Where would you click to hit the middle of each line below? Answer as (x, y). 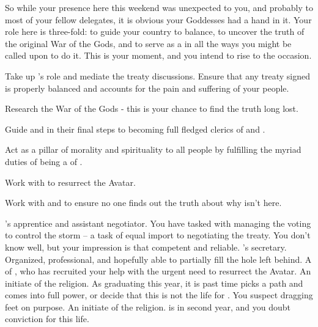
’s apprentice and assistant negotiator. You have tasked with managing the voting (158, 223)
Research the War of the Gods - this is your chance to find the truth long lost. (152, 108)
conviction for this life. (47, 319)
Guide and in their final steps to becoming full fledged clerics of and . (135, 129)
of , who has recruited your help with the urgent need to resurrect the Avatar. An (158, 271)
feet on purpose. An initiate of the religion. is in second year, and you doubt (148, 307)
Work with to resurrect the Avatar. (70, 182)
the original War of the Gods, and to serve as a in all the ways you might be (148, 43)
